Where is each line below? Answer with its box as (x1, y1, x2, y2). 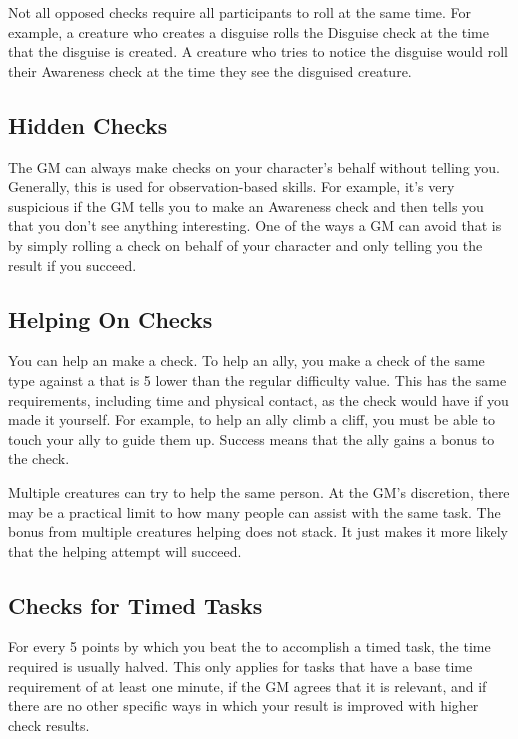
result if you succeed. (8, 254, 137, 275)
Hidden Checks (8, 109, 168, 140)
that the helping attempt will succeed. (8, 540, 242, 561)
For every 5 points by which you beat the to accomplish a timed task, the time (8, 636, 491, 657)
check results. (8, 714, 90, 735)
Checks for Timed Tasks (8, 589, 263, 620)
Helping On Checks (8, 303, 213, 334)
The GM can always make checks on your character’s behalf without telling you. (8, 156, 500, 177)
